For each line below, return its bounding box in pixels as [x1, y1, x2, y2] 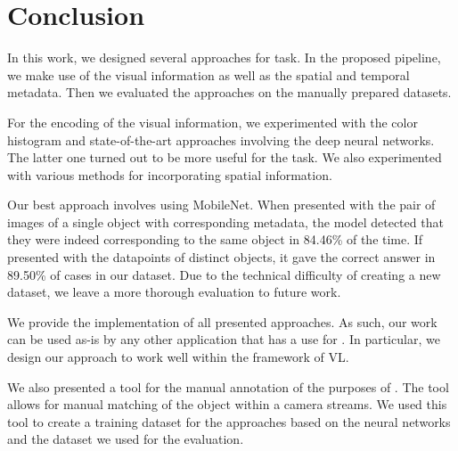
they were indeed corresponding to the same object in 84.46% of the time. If [7, 230, 423, 249]
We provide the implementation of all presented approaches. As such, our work [7, 312, 438, 331]
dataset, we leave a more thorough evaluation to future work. [7, 283, 341, 301]
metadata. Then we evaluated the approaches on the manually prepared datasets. [7, 83, 452, 102]
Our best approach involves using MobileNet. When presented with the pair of [7, 195, 436, 214]
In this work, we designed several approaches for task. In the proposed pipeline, [7, 48, 441, 67]
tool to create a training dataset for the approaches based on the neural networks [7, 412, 451, 430]
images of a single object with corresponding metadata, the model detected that [7, 212, 444, 231]
